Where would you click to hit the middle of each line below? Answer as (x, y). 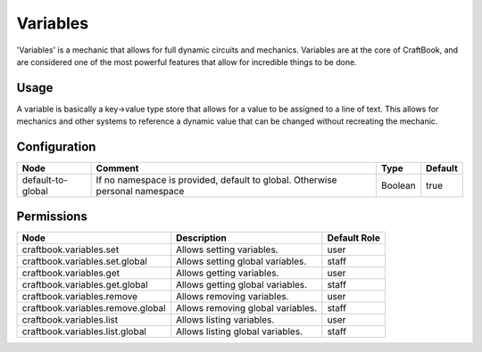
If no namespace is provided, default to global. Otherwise (216, 180)
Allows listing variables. (225, 319)
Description (201, 238)
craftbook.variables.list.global (84, 332)
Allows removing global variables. (246, 307)
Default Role (354, 238)
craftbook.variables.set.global (84, 261)
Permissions (52, 216)
